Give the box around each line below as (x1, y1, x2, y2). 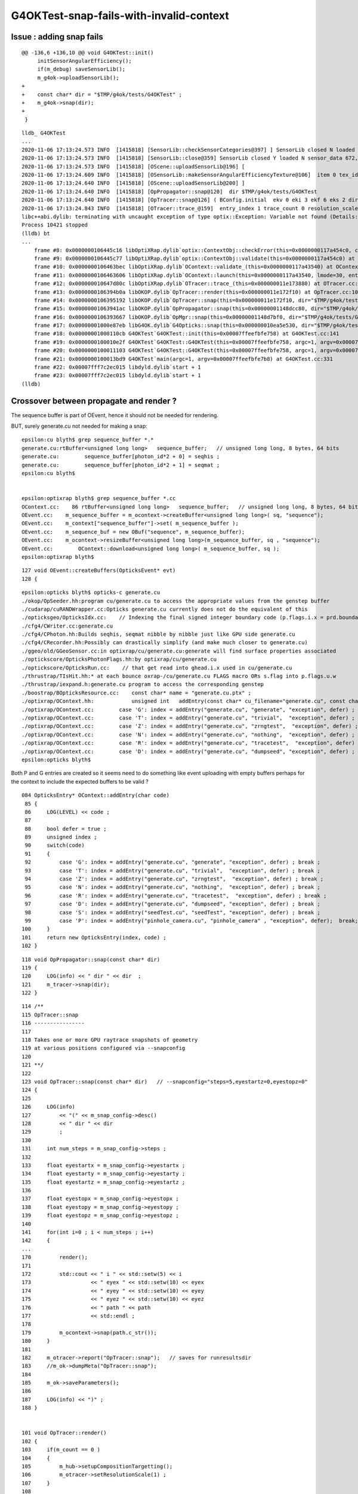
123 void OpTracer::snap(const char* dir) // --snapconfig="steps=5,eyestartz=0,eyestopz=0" (21, 1079, 308, 1085)
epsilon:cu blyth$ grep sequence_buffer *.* (21, 436, 155, 443)
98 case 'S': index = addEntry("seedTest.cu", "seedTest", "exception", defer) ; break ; (24, 909, 320, 916)
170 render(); (21, 1254, 88, 1261)
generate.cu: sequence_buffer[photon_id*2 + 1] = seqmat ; (21, 461, 220, 469)
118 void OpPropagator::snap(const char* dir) (21, 956, 161, 963)
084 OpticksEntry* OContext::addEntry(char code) (21, 792, 170, 799)
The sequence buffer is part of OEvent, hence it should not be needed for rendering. (11, 411, 219, 418)
